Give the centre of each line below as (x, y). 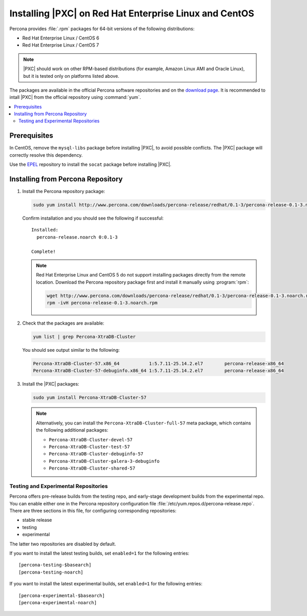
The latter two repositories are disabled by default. (63, 544)
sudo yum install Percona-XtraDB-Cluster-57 (90, 398)
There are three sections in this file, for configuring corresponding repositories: (93, 511)
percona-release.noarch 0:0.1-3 (77, 237)
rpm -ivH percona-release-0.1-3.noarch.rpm (102, 303)
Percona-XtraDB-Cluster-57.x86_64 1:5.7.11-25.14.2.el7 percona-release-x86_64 (158, 364)
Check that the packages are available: (63, 323)
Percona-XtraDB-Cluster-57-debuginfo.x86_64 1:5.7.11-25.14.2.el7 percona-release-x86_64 (158, 371)
